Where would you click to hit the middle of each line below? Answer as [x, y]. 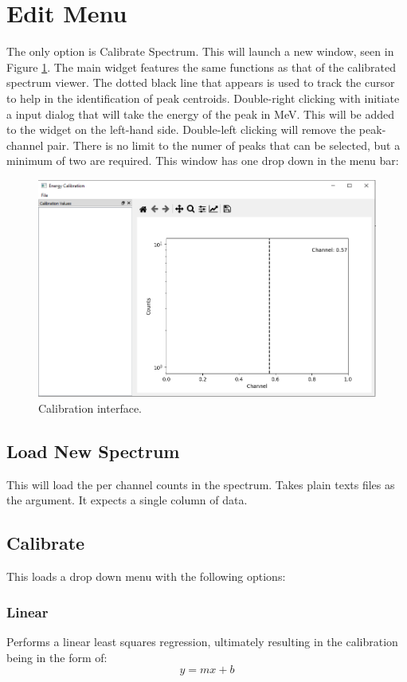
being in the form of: [57, 657]
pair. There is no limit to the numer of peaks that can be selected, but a [223, 145]
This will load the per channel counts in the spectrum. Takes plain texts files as [201, 484]
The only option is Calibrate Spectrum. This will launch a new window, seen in [200, 51]
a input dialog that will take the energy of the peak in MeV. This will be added [201, 114]
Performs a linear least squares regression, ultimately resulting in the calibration [202, 641]
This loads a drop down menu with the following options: [146, 576]
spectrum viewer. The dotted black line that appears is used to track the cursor [201, 82]
